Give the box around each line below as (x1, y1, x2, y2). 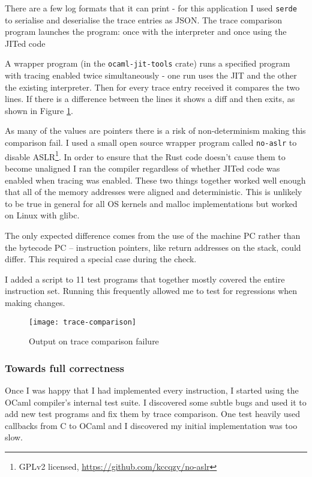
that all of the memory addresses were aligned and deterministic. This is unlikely (5, 185, 302, 198)
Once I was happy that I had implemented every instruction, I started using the (5, 383, 299, 396)
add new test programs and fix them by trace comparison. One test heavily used (5, 407, 301, 420)
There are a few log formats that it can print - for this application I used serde (5, 2, 297, 14)
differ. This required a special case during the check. (5, 253, 197, 265)
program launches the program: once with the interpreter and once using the (5, 25, 287, 38)
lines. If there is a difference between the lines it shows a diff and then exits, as (5, 92, 295, 105)
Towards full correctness (5, 360, 124, 375)
